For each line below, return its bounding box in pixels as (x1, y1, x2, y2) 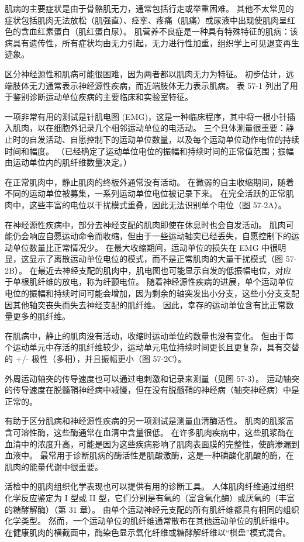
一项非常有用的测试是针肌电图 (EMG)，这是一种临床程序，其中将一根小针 (5, 110, 287, 122)
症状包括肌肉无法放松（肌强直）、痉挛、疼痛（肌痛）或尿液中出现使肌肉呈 (5, 13, 287, 26)
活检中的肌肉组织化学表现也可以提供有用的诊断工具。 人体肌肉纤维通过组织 (5, 480, 294, 492)
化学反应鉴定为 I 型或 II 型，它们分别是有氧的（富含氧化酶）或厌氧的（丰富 (5, 491, 295, 503)
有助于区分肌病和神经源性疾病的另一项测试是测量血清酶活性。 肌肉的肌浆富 (5, 415, 294, 427)
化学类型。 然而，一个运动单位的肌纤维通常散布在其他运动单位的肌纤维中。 (5, 515, 294, 527)
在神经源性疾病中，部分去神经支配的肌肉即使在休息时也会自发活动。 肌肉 (5, 218, 286, 230)
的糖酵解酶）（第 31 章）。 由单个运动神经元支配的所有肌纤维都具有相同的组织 (5, 503, 299, 515)
